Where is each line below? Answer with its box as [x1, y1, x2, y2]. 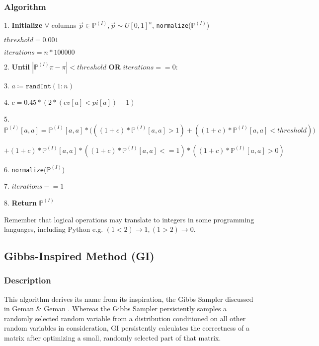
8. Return [4, 197, 37, 208]
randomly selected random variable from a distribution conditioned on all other [4, 313, 246, 323]
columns [51, 20, 77, 30]
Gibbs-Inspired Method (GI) [4, 248, 155, 264]
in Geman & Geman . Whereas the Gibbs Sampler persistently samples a [4, 303, 227, 314]
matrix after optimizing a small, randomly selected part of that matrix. [4, 333, 221, 343]
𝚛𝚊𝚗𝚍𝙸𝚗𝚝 [25, 82, 51, 90]
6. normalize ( [4, 164, 47, 174]
